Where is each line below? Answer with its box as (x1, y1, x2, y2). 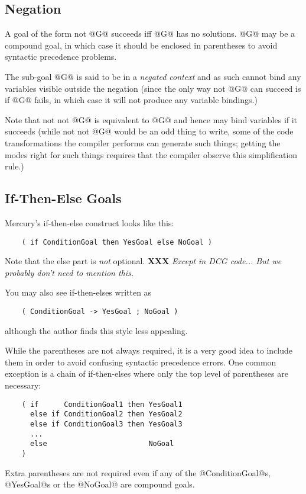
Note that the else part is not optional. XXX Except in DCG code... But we (5, 255, 282, 267)
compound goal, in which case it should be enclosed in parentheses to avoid (5, 39, 278, 51)
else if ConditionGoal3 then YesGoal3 (30, 419, 183, 428)
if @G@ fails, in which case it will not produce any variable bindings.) (5, 94, 258, 106)
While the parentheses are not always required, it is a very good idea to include (5, 344, 292, 357)
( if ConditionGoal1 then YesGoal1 (21, 400, 183, 409)
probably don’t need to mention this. (5, 266, 134, 278)
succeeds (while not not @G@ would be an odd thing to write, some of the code (5, 125, 294, 137)
